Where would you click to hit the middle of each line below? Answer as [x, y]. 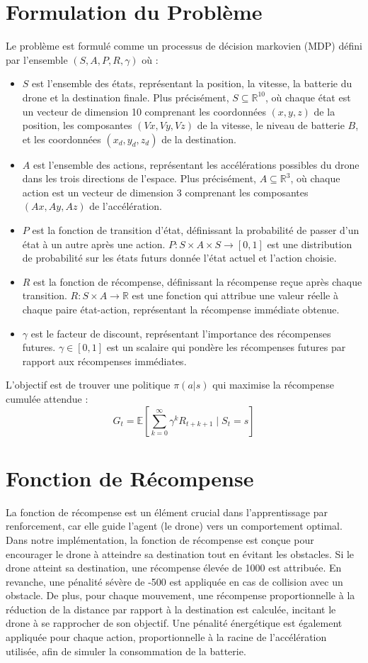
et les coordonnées [62, 139]
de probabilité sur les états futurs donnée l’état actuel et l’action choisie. [179, 258]
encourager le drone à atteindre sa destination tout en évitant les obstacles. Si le [180, 553]
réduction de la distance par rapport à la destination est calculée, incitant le [171, 609]
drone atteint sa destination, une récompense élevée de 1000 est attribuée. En [174, 568]
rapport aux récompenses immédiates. [104, 361]
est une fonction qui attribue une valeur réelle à [235, 295]
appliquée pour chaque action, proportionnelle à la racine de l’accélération [166, 637]
